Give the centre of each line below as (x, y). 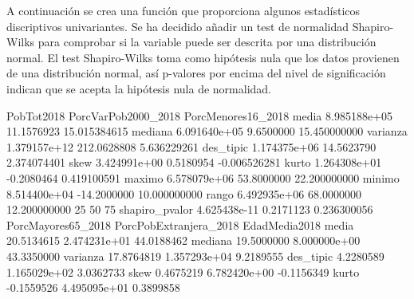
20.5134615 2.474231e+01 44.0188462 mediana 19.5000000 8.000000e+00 (183, 240)
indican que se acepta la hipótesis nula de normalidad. (139, 88)
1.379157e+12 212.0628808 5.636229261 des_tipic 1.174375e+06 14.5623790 (191, 146)
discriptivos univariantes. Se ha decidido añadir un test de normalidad (178, 26)
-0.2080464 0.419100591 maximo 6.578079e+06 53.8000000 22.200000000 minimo (203, 177)
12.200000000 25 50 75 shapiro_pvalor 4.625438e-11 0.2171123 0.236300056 (190, 209)
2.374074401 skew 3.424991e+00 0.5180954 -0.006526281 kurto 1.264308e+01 (194, 162)
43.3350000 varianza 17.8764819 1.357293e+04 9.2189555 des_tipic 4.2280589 (195, 256)
